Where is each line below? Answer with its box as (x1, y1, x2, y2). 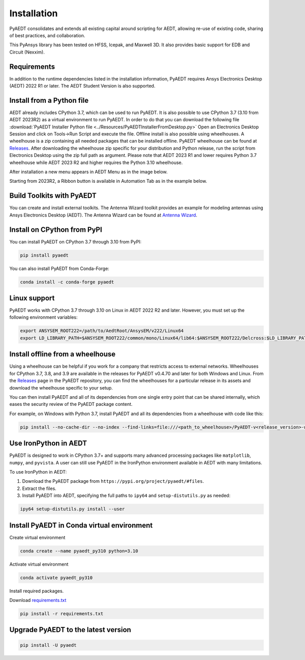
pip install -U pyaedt (20, 642, 77, 648)
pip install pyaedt (20, 252, 69, 258)
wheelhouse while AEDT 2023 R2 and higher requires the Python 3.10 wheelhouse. (9, 159, 183, 166)
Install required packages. (9, 588, 64, 594)
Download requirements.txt (9, 597, 67, 603)
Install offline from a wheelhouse (9, 350, 116, 359)
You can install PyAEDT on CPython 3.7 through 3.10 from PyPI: (9, 238, 142, 244)
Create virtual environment (9, 534, 66, 540)
